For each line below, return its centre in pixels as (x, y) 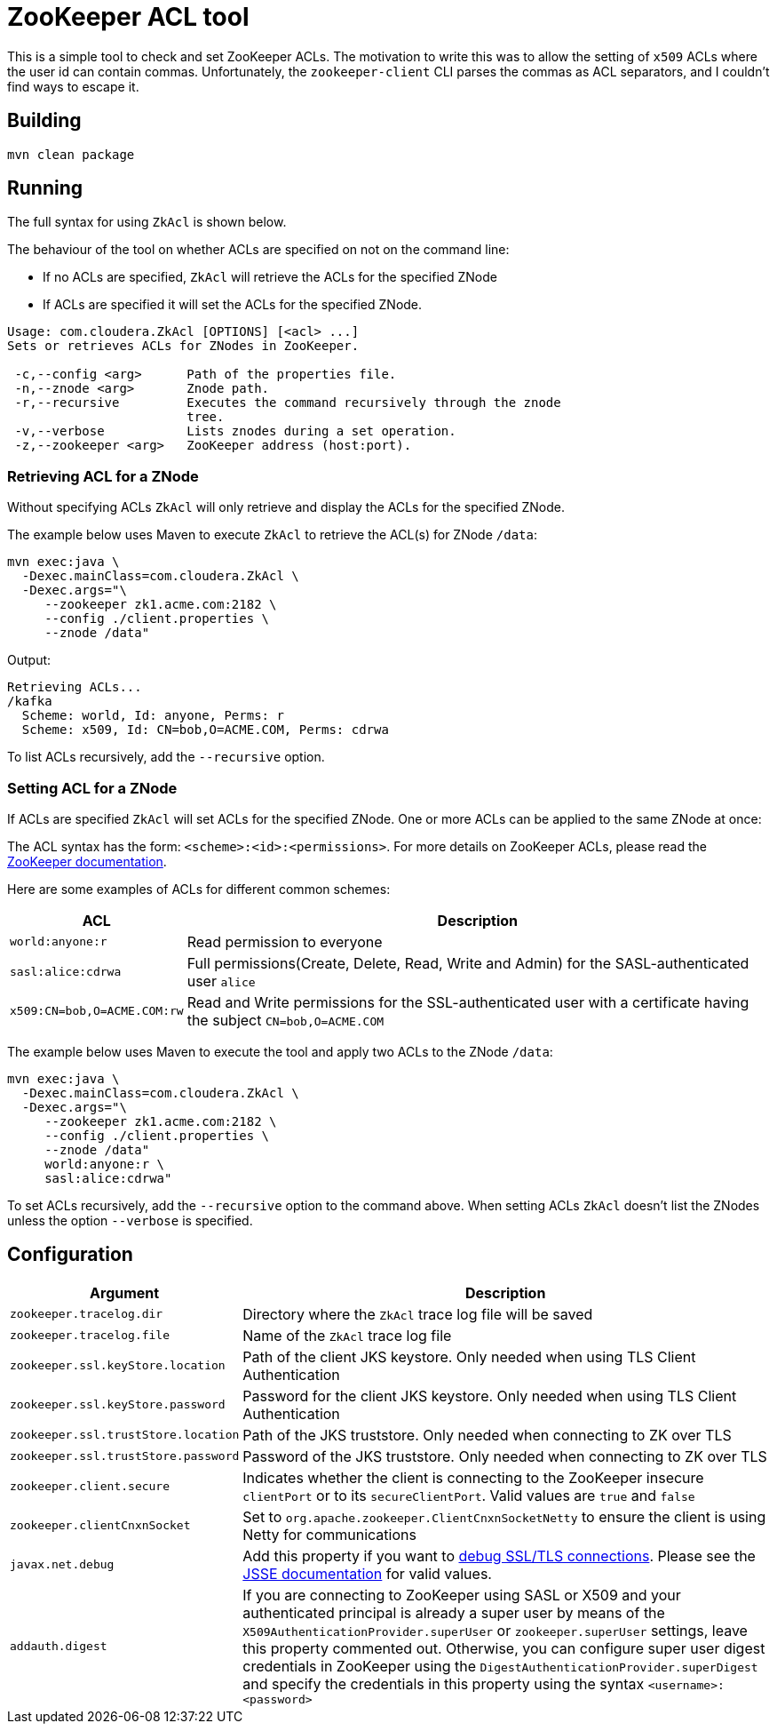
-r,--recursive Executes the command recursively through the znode (288, 403)
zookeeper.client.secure (90, 1487)
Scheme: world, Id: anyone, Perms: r (153, 716)
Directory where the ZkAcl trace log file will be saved (418, 1314)
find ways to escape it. (73, 86)
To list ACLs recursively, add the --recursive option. (166, 757)
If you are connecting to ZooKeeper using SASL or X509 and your (462, 1595)
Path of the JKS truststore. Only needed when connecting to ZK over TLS (487, 1435)
